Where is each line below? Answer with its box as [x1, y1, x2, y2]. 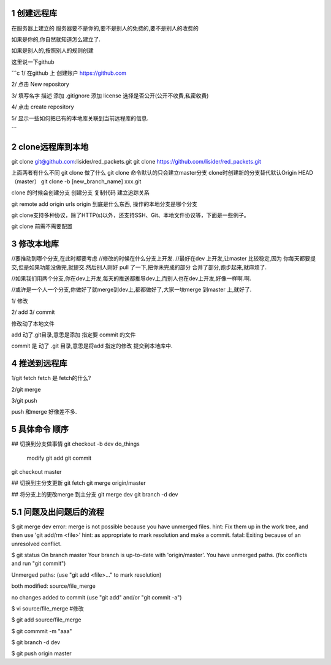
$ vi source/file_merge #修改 [11, 604, 84, 612]
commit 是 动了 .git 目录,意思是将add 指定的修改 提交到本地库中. [11, 342, 173, 349]
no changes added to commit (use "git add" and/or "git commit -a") [11, 593, 182, 601]
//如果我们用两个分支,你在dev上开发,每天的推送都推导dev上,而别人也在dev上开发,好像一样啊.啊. [11, 275, 251, 282]
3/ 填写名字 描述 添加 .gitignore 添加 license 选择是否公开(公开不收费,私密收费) [11, 92, 209, 99]
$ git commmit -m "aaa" [11, 627, 72, 634]
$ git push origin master [11, 650, 72, 657]
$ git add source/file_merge [11, 616, 82, 623]
